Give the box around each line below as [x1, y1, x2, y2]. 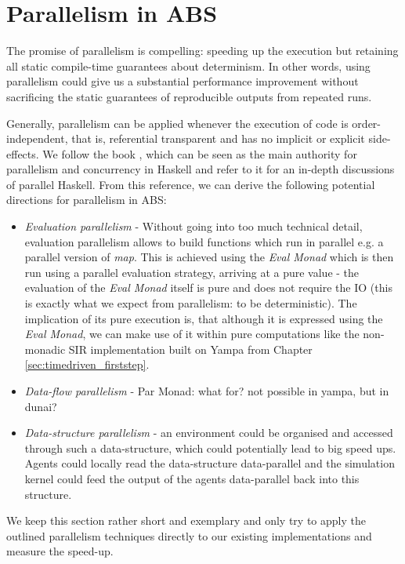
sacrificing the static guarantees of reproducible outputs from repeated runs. [6, 88, 372, 104]
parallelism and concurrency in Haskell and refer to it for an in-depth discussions [6, 161, 395, 177]
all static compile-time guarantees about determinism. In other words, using [6, 57, 371, 74]
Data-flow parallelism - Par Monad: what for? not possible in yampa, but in [24, 383, 389, 398]
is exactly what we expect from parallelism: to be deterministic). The [24, 295, 357, 311]
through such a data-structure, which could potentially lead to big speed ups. [24, 439, 396, 456]
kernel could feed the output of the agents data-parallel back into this [24, 470, 360, 486]
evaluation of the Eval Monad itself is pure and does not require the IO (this [24, 279, 392, 296]
